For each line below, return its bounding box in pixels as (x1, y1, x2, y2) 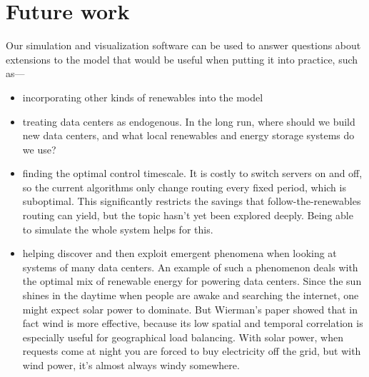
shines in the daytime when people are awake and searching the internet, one (22, 288, 359, 303)
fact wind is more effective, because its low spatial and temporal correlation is (22, 316, 363, 331)
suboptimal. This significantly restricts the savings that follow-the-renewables (22, 193, 361, 208)
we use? (22, 141, 56, 156)
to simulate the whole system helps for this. (22, 221, 213, 236)
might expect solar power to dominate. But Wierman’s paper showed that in (22, 301, 358, 316)
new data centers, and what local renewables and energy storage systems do (22, 128, 355, 143)
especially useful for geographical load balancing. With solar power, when (22, 329, 343, 344)
